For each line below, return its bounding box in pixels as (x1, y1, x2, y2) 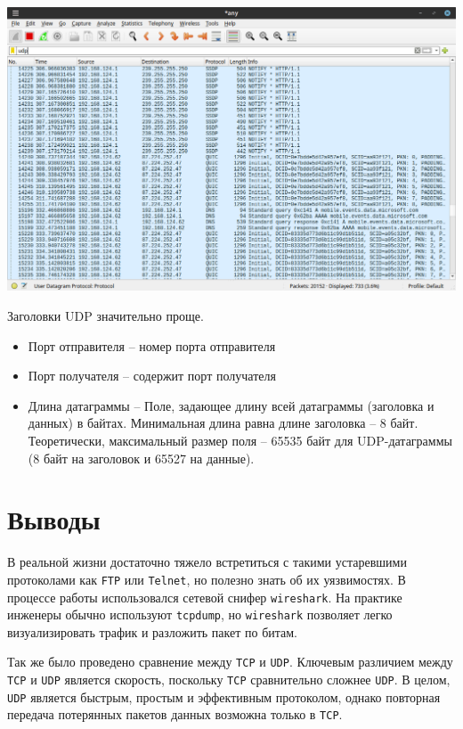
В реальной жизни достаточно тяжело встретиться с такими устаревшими (7, 553, 407, 571)
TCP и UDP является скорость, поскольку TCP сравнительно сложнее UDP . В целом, (7, 670, 451, 689)
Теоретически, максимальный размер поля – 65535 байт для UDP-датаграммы (28, 431, 452, 449)
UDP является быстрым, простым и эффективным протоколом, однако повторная (7, 687, 441, 706)
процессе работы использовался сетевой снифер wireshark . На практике (7, 587, 402, 606)
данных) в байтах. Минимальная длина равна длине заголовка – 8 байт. (28, 414, 418, 432)
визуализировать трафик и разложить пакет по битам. (7, 622, 298, 641)
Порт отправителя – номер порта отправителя (28, 336, 276, 355)
